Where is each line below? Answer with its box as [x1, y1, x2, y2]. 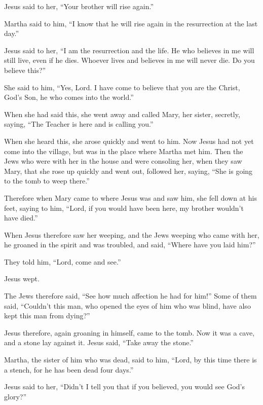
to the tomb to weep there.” [4, 175, 90, 186]
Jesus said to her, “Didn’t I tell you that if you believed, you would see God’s [4, 381, 245, 392]
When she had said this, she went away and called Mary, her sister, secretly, [4, 108, 240, 119]
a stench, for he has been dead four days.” [4, 364, 134, 375]
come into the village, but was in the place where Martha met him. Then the [4, 145, 243, 156]
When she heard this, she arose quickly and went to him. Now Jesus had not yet [4, 135, 254, 146]
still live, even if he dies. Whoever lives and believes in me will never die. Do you [4, 55, 255, 65]
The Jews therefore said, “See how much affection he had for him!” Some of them [4, 290, 257, 301]
